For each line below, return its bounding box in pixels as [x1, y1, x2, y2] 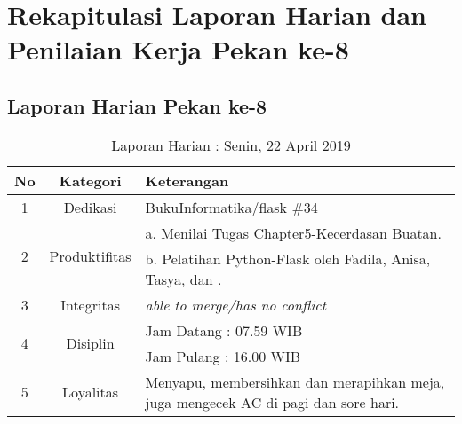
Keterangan [145, 169, 229, 191]
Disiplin [66, 333, 115, 354]
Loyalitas [62, 381, 119, 403]
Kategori [59, 169, 122, 191]
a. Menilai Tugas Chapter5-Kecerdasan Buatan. [145, 222, 442, 243]
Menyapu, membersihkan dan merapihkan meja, [145, 371, 445, 392]
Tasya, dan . [145, 268, 222, 289]
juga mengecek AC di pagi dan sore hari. [145, 391, 400, 412]
